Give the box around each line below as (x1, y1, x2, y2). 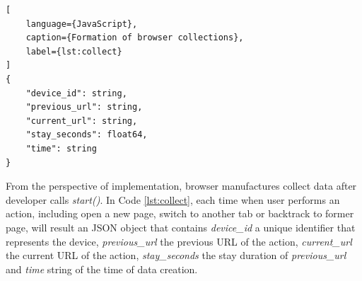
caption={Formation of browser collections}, (25, 33, 244, 43)
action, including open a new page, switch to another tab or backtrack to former (6, 206, 354, 221)
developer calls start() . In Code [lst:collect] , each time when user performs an (6, 192, 340, 207)
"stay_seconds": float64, (25, 130, 148, 140)
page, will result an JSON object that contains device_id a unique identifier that (6, 219, 356, 234)
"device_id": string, (25, 88, 127, 98)
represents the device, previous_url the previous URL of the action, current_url (6, 234, 352, 248)
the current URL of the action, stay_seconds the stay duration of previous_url (6, 248, 346, 263)
